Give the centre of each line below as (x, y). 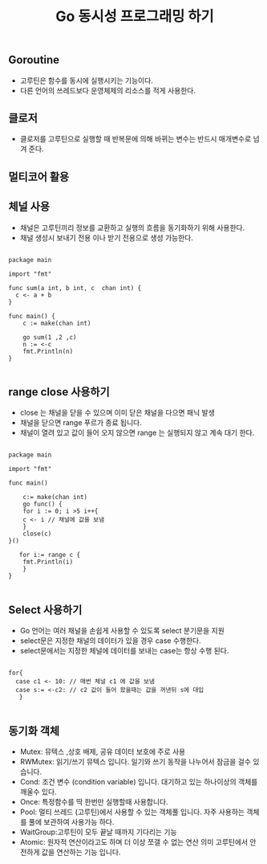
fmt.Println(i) (48, 562)
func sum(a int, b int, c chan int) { (75, 288)
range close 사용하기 (59, 392)
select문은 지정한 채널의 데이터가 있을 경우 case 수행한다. (111, 641)
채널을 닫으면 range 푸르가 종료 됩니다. (81, 423)
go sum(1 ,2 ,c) (50, 337)
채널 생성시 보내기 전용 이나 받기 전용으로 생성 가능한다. (107, 237)
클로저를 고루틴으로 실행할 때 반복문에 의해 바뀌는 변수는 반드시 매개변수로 (136, 139)
